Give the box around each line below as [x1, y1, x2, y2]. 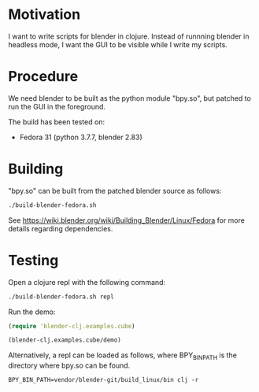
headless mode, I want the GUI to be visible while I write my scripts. [8, 39, 228, 49]
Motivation [8, 6, 81, 24]
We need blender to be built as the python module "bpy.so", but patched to [8, 93, 252, 103]
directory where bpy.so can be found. [8, 361, 131, 371]
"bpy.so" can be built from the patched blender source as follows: [8, 186, 222, 195]
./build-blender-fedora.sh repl [8, 293, 114, 301]
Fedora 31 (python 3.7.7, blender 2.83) [19, 132, 143, 142]
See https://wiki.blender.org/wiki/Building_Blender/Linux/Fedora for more [8, 215, 246, 225]
